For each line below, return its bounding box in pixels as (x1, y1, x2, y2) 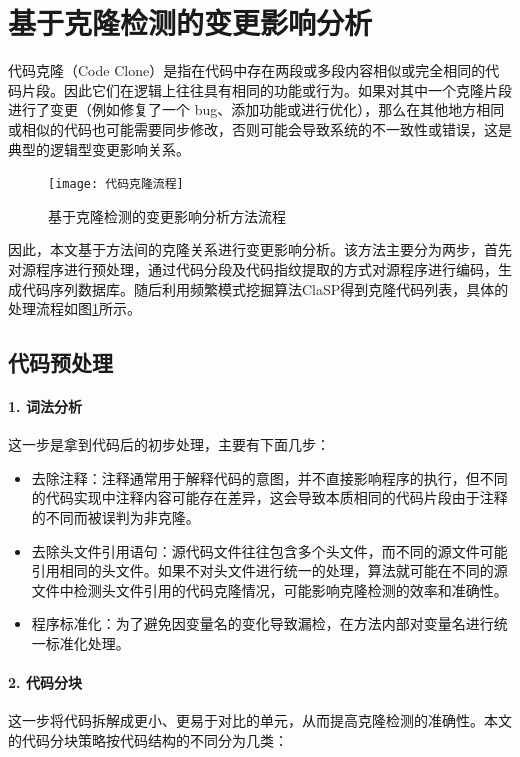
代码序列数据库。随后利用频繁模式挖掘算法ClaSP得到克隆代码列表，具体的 (21, 278, 509, 299)
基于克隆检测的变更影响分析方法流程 (48, 205, 286, 226)
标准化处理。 (45, 633, 130, 654)
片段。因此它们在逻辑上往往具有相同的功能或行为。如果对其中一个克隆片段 (21, 79, 512, 100)
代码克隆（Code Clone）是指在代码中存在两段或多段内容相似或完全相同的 (8, 60, 486, 81)
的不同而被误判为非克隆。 (31, 507, 200, 528)
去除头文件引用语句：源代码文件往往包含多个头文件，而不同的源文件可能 (31, 540, 508, 561)
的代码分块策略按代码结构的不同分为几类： (8, 730, 288, 751)
